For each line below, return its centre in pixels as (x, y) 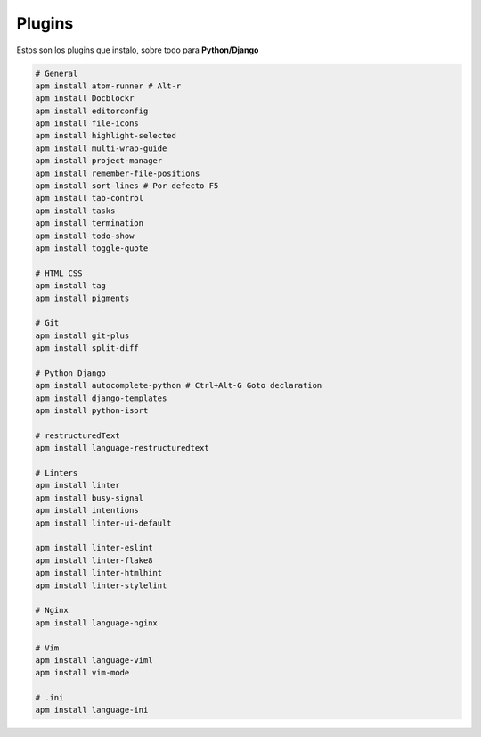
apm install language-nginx (96, 623)
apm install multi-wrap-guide (101, 148)
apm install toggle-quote (92, 248)
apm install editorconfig (92, 111)
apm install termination (90, 224)
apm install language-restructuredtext (122, 448)
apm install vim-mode (82, 673)
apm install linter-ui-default (104, 523)
